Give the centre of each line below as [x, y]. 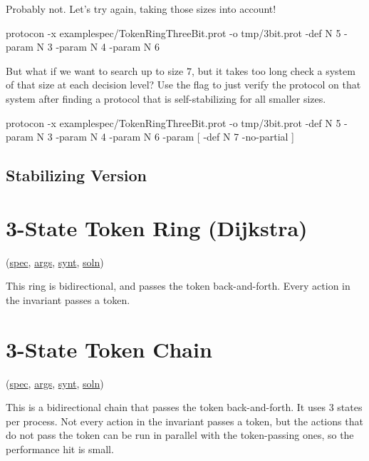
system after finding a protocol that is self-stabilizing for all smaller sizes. [166, 98]
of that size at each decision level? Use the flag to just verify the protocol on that [183, 85]
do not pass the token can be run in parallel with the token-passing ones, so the [180, 435]
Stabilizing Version [77, 175]
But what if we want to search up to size [95, 70]
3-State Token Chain [109, 349]
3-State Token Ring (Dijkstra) [157, 227]
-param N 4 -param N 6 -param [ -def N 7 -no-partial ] [175, 137]
